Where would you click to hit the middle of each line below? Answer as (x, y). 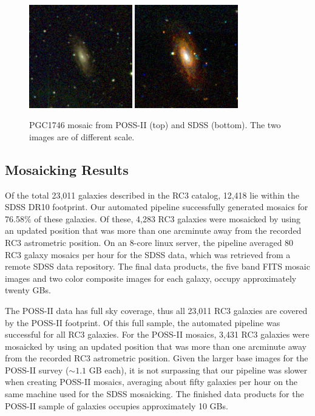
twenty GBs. (28, 290)
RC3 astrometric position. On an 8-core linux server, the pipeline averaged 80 (149, 242)
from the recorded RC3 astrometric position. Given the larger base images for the (157, 358)
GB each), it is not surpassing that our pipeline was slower (198, 370)
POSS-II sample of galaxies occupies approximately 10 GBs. (117, 405)
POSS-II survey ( (37, 370)
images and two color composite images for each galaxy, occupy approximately (151, 278)
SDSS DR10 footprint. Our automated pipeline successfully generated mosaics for (157, 207)
